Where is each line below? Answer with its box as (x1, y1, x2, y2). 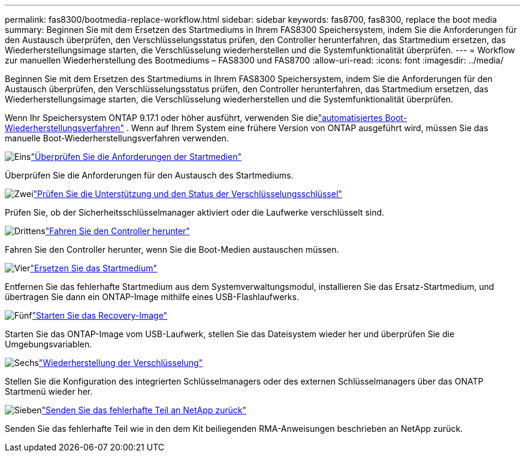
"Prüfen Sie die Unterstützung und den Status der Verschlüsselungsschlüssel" (33, 189, 342, 199)
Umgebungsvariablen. (5, 339, 92, 349)
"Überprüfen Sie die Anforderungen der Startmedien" (31, 152, 242, 162)
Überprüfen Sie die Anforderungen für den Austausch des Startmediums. (5, 170, 294, 180)
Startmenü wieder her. (5, 386, 93, 397)
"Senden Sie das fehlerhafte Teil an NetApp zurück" (41, 405, 246, 415)
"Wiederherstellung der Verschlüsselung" (38, 358, 203, 368)
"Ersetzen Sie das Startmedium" (30, 263, 157, 273)
